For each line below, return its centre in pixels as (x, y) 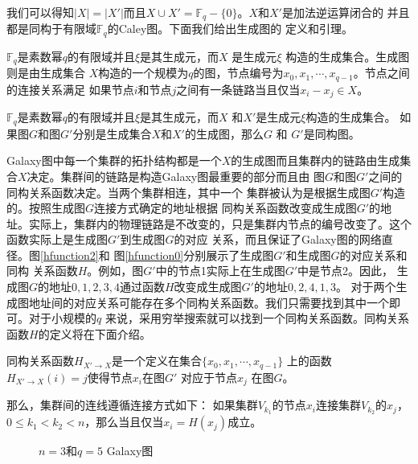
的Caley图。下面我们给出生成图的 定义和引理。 (230, 29)
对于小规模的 (62, 318)
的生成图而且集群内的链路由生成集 (321, 160)
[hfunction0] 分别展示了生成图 (199, 255)
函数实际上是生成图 (57, 239)
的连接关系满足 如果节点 (70, 89)
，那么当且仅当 (124, 422)
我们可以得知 (40, 12)
